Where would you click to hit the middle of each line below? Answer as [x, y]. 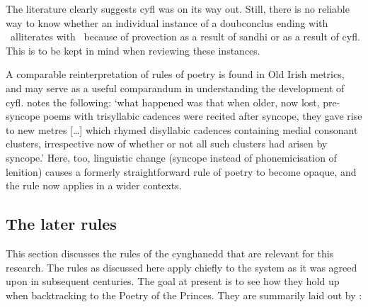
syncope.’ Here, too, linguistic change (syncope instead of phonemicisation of [171, 157]
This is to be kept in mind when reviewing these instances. [133, 50]
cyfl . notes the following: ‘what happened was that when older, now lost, [163, 102]
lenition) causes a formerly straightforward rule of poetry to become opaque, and [181, 171]
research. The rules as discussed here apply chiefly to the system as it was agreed [182, 267]
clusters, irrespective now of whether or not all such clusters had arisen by [167, 144]
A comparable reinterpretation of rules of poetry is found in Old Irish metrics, [175, 74]
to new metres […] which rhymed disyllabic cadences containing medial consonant [182, 129]
